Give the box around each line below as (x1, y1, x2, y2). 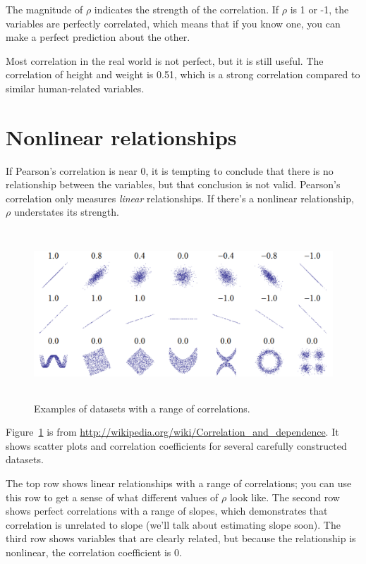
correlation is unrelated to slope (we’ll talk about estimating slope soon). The (6, 517, 341, 532)
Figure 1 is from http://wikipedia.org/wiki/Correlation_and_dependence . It (6, 424, 339, 439)
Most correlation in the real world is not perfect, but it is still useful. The (6, 53, 324, 68)
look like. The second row (229, 489, 340, 504)
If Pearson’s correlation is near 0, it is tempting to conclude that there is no (6, 163, 334, 178)
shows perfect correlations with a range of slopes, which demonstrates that (6, 503, 328, 518)
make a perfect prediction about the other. (6, 30, 190, 44)
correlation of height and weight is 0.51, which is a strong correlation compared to (6, 67, 360, 82)
